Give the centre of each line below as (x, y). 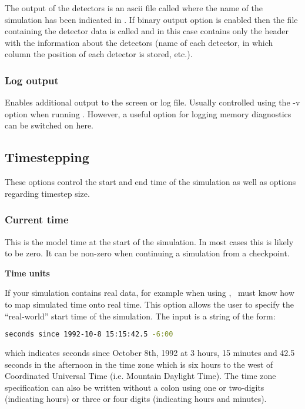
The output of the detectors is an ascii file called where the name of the (134, 8)
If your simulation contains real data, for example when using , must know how (150, 293)
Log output (32, 80)
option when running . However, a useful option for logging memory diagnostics (148, 113)
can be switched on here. (49, 125)
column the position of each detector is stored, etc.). (99, 54)
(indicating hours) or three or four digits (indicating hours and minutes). (136, 399)
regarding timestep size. (47, 193)
